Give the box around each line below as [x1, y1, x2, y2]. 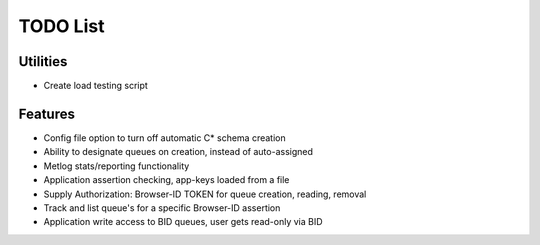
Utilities [18, 53, 68, 70]
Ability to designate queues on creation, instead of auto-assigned [43, 146, 314, 158]
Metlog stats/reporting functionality [43, 160, 190, 172]
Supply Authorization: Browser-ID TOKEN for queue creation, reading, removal [43, 188, 367, 200]
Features [18, 105, 75, 122]
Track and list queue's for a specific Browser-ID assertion [43, 201, 281, 214]
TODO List [18, 15, 105, 37]
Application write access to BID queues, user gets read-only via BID [43, 216, 324, 228]
